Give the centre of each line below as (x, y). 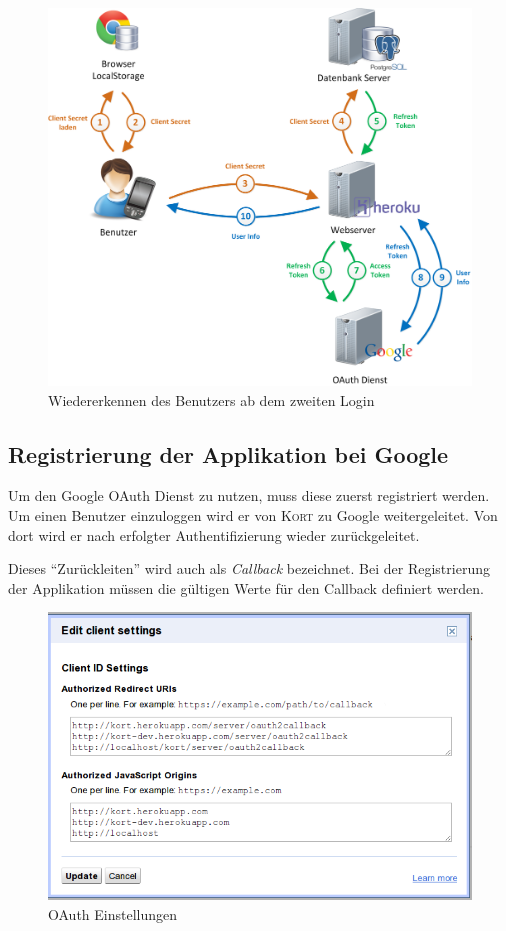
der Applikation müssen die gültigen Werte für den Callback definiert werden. (246, 587)
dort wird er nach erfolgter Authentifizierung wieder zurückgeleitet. (214, 534)
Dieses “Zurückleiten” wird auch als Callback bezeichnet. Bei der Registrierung (249, 568)
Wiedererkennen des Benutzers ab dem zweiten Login (211, 399)
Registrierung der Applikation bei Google (228, 453)
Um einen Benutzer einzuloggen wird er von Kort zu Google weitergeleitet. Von (253, 515)
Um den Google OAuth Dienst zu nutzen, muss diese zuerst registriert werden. (249, 495)
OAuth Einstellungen (113, 913)
